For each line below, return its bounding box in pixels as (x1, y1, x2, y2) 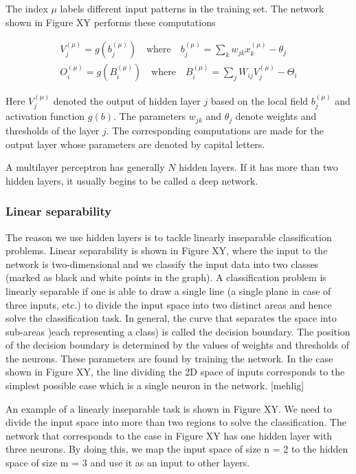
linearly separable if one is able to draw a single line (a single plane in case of (5, 283, 331, 298)
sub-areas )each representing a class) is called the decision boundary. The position (5, 324, 351, 338)
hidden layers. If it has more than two (179, 160, 338, 174)
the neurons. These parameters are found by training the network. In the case (5, 351, 333, 365)
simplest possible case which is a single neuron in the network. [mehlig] (5, 378, 304, 393)
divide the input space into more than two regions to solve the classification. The (5, 415, 346, 429)
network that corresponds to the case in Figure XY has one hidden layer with (5, 428, 333, 442)
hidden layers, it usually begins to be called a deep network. (5, 173, 258, 187)
